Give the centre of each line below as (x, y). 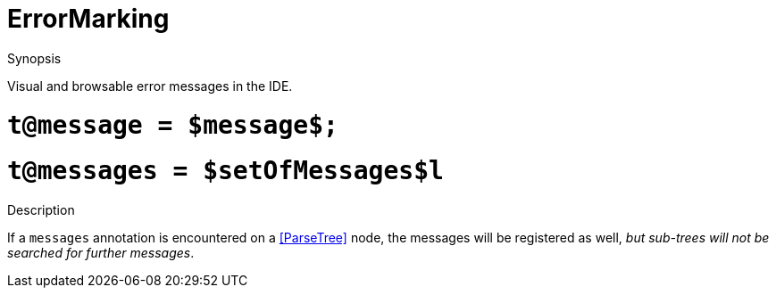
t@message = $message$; (173, 125)
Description (41, 210)
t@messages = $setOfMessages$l (225, 171)
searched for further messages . (101, 253)
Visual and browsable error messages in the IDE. (150, 86)
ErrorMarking (88, 19)
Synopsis (34, 58)
